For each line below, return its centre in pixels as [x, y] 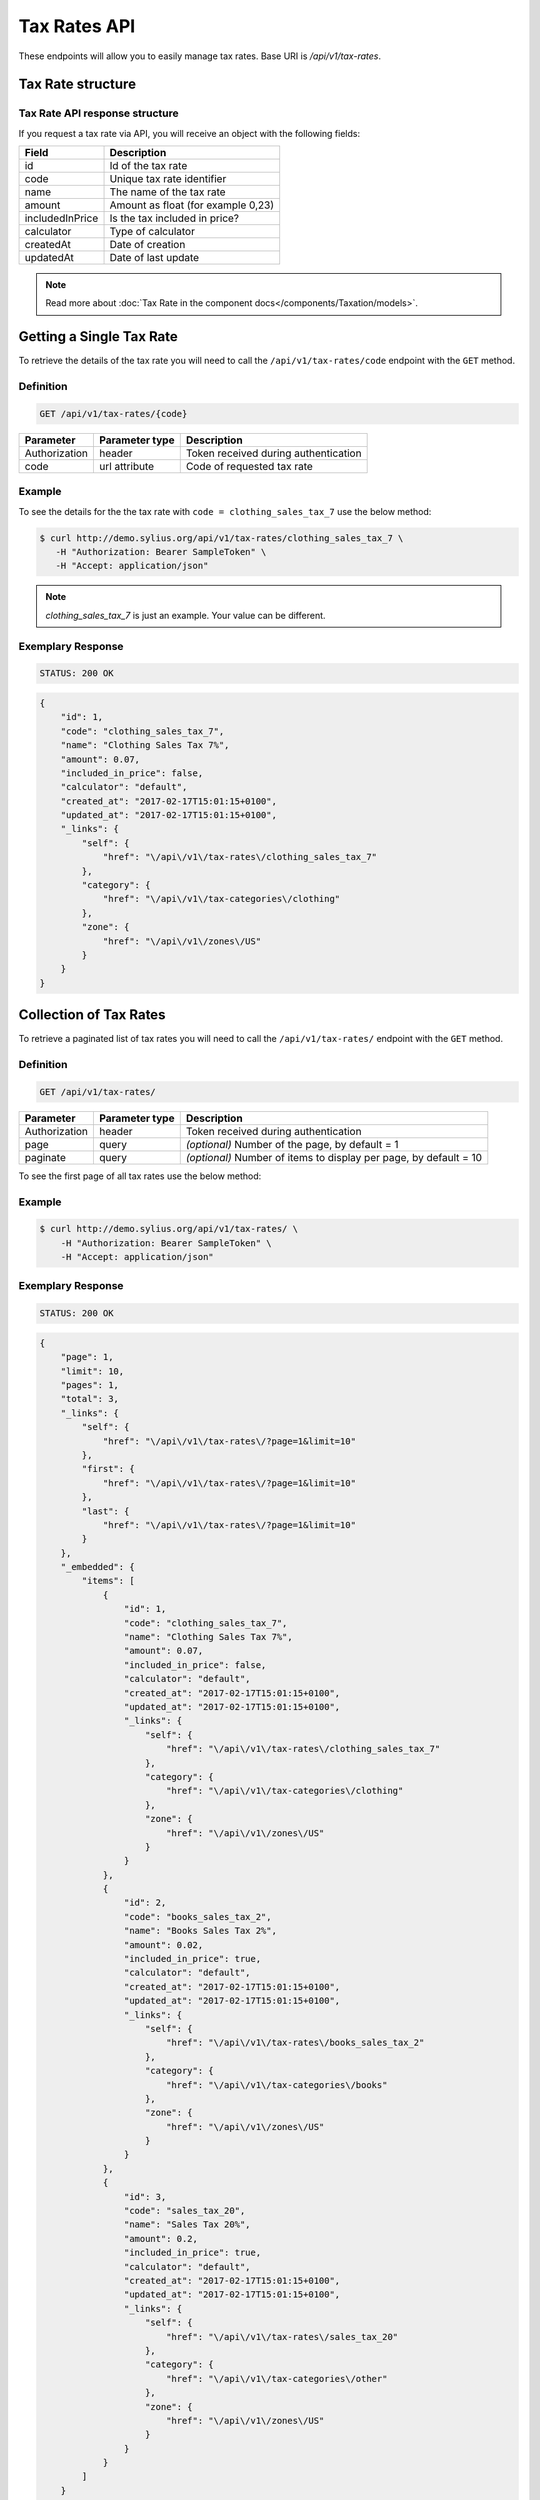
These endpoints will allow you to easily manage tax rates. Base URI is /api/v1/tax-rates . [200, 56]
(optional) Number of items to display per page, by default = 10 [334, 1157]
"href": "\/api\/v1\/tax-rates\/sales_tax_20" [282, 2336]
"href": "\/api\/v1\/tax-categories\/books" [276, 2084]
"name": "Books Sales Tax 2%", [200, 1931]
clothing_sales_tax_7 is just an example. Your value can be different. [185, 615]
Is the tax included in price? [174, 218]
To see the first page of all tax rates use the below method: [140, 1176]
